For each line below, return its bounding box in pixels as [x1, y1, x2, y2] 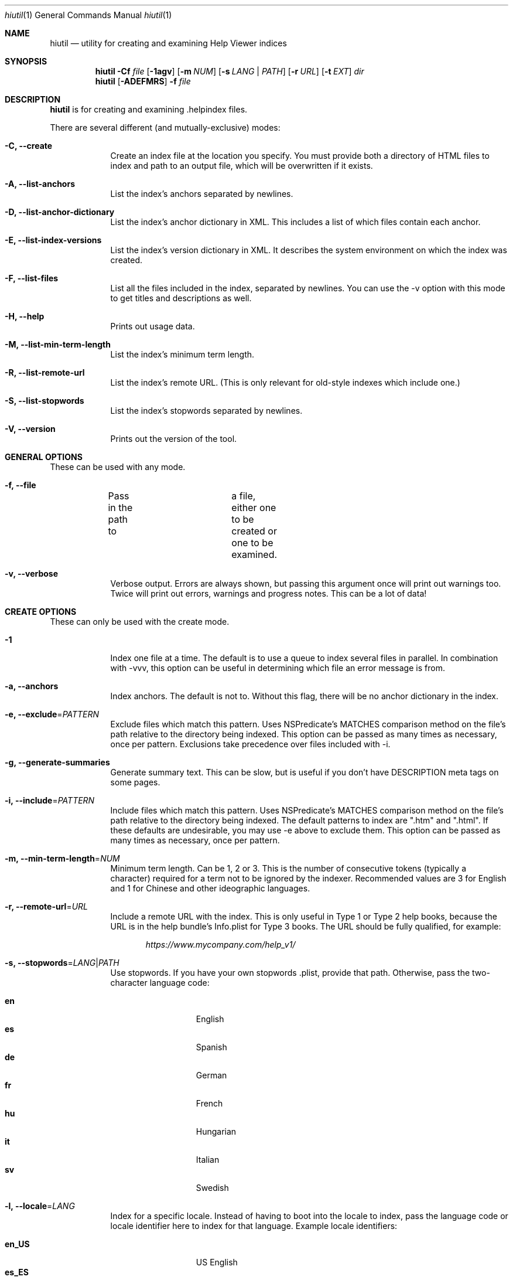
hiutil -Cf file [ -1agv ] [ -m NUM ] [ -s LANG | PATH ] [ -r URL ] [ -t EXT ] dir [95, 66, 364, 76]
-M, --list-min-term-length [5, 339, 111, 349]
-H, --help [5, 311, 45, 321]
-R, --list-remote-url [5, 367, 85, 377]
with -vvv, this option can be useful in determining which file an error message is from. [110, 663, 445, 673]
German [196, 1070, 227, 1080]
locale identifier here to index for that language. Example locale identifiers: [110, 1221, 398, 1231]
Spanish [196, 1042, 227, 1052]
